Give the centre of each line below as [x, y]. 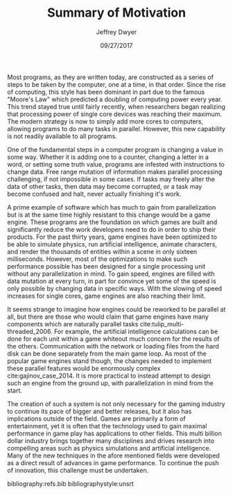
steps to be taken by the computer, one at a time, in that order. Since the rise [116, 84]
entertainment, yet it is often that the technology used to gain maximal [107, 426]
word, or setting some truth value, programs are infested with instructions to [116, 164]
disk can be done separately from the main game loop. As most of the [107, 353]
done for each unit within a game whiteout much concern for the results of [113, 339]
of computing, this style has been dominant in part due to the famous [106, 92]
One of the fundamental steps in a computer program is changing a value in [115, 149]
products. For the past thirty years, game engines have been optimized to [112, 237]
